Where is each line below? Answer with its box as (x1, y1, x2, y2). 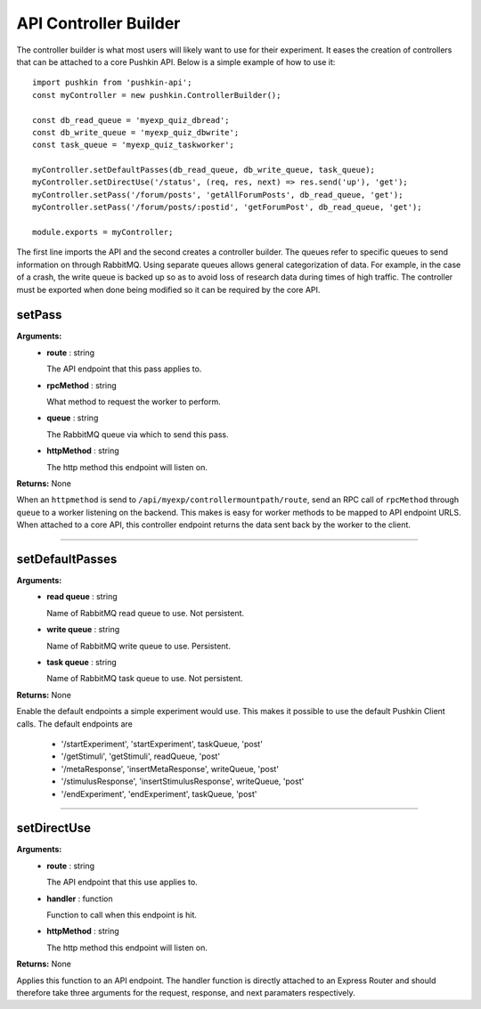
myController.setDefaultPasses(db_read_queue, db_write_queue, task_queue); (32, 165, 376, 175)
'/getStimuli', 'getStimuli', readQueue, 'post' (61, 751, 221, 761)
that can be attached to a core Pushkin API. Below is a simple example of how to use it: (16, 56, 336, 67)
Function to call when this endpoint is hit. (46, 909, 198, 921)
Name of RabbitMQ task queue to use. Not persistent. (46, 673, 244, 684)
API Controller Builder (16, 13, 181, 33)
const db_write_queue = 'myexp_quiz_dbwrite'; (32, 127, 240, 137)
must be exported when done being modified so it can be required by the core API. (16, 284, 321, 295)
